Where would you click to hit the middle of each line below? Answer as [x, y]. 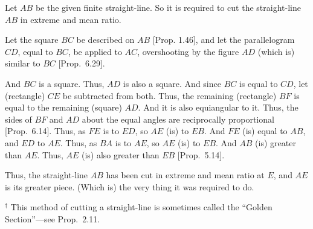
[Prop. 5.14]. [201, 154]
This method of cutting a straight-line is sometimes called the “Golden [141, 207]
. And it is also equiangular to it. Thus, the [218, 107]
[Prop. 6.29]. [82, 63]
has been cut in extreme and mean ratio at [185, 175]
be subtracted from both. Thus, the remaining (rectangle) [169, 95]
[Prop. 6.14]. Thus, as [45, 131]
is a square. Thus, [72, 83]
